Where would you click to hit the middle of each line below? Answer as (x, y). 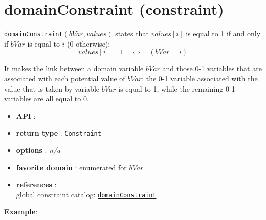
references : (36, 184)
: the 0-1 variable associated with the (200, 78)
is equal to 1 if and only (223, 34)
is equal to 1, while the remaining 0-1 (177, 88)
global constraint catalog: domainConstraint (86, 194)
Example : (21, 212)
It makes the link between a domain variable (74, 68)
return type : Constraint (59, 133)
